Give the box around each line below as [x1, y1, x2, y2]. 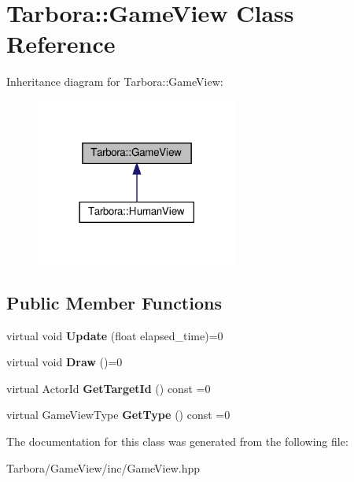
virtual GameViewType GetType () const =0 [6, 406, 230, 423]
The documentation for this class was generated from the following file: [6, 432, 348, 449]
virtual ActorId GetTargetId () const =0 [6, 380, 211, 396]
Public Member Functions [6, 290, 222, 314]
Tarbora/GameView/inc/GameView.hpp [6, 459, 201, 476]
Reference [6, 28, 116, 60]
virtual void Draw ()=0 [6, 354, 123, 370]
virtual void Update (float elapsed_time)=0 [6, 327, 223, 343]
